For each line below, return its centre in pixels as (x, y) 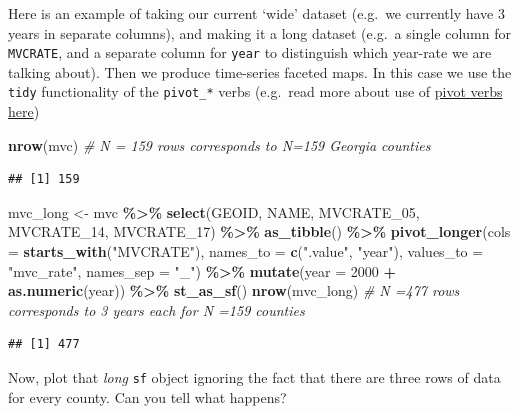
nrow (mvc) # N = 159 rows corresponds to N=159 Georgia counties (219, 144)
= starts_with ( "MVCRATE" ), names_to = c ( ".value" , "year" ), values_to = (246, 251)
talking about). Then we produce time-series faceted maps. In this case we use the (260, 71)
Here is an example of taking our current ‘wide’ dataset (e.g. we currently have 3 (256, 13)
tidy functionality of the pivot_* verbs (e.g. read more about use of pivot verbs (255, 91)
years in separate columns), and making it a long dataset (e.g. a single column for (259, 32)
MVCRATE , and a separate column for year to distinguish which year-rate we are (250, 52)
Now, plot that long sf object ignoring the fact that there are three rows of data (254, 377)
